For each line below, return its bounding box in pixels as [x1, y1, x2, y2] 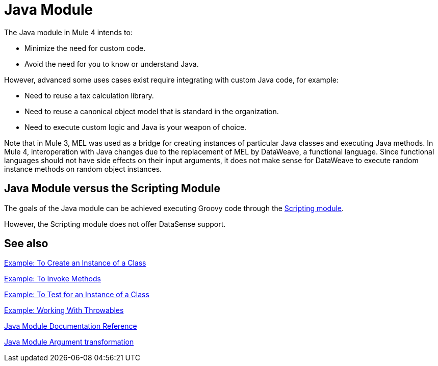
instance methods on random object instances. [4, 164, 162, 173]
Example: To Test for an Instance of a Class [4, 290, 149, 299]
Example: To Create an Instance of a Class [4, 258, 146, 268]
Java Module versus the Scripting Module [4, 182, 221, 195]
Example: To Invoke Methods [4, 274, 101, 283]
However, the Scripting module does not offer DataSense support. [4, 219, 226, 228]
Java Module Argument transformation [4, 337, 134, 347]
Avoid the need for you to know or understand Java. [24, 59, 199, 68]
